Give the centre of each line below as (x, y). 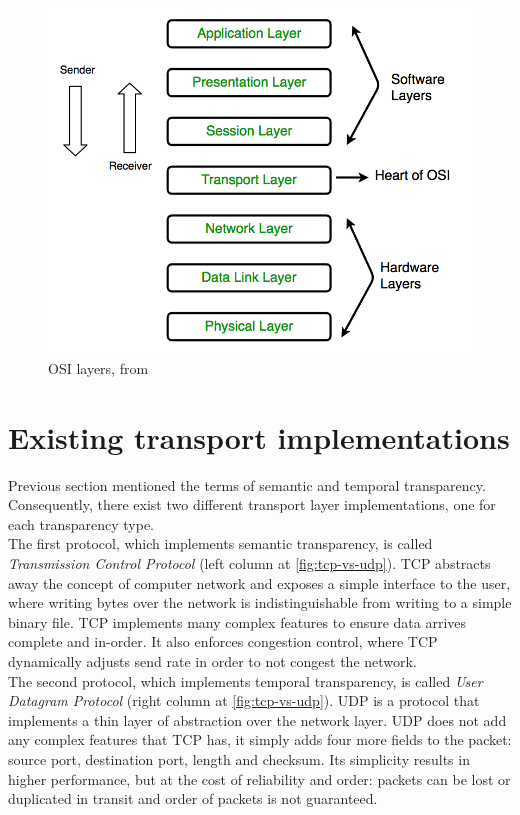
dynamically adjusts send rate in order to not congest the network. (212, 661)
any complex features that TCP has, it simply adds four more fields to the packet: (260, 739)
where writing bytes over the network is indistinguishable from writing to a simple (260, 602)
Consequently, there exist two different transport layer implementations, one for (252, 504)
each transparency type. (81, 523)
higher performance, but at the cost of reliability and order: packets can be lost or (259, 778)
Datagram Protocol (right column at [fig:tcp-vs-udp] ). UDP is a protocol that (244, 700)
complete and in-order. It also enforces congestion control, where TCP (223, 641)
